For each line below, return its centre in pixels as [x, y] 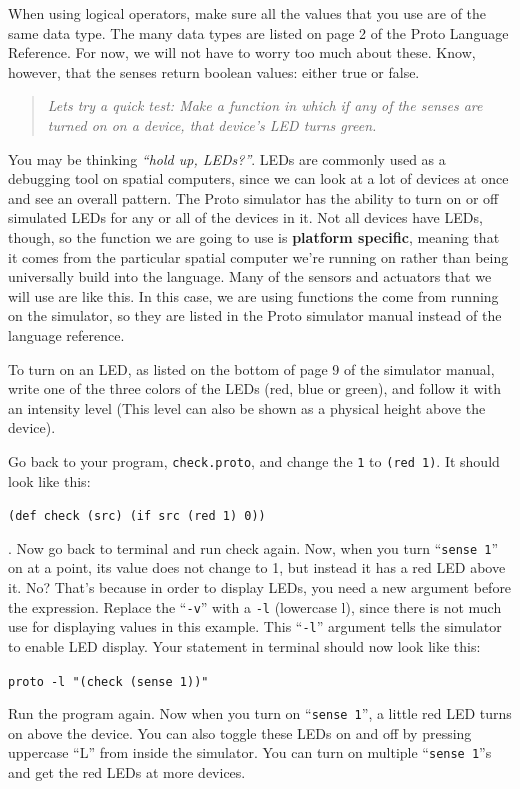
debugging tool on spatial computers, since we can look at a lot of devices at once [258, 178]
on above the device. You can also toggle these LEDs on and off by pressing [240, 732]
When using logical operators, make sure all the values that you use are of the [247, 13]
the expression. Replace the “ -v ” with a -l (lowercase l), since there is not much [255, 606]
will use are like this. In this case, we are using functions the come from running [253, 295]
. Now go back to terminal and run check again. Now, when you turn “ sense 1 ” [253, 547]
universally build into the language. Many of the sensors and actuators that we [250, 276]
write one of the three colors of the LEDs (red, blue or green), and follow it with [254, 388]
